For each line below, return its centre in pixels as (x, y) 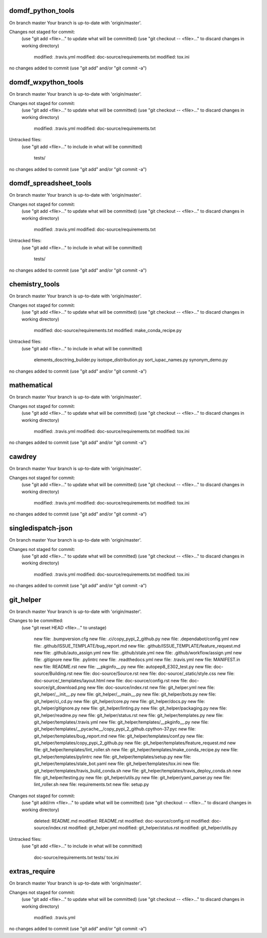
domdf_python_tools (42, 11)
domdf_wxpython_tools (46, 83)
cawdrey (23, 457)
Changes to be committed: (36, 621)
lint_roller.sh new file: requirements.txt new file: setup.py (91, 784)
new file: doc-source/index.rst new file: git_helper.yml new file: (151, 687)
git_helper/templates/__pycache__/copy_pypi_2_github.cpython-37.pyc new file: (115, 729)
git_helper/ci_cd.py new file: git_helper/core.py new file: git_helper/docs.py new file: (119, 701)
